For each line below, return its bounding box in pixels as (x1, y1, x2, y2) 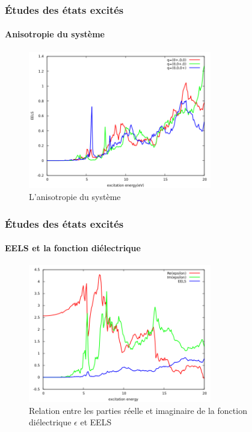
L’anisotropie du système (29, 190, 121, 202)
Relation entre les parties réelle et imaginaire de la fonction (29, 404, 247, 416)
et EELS (80, 416, 112, 428)
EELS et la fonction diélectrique (5, 242, 141, 254)
